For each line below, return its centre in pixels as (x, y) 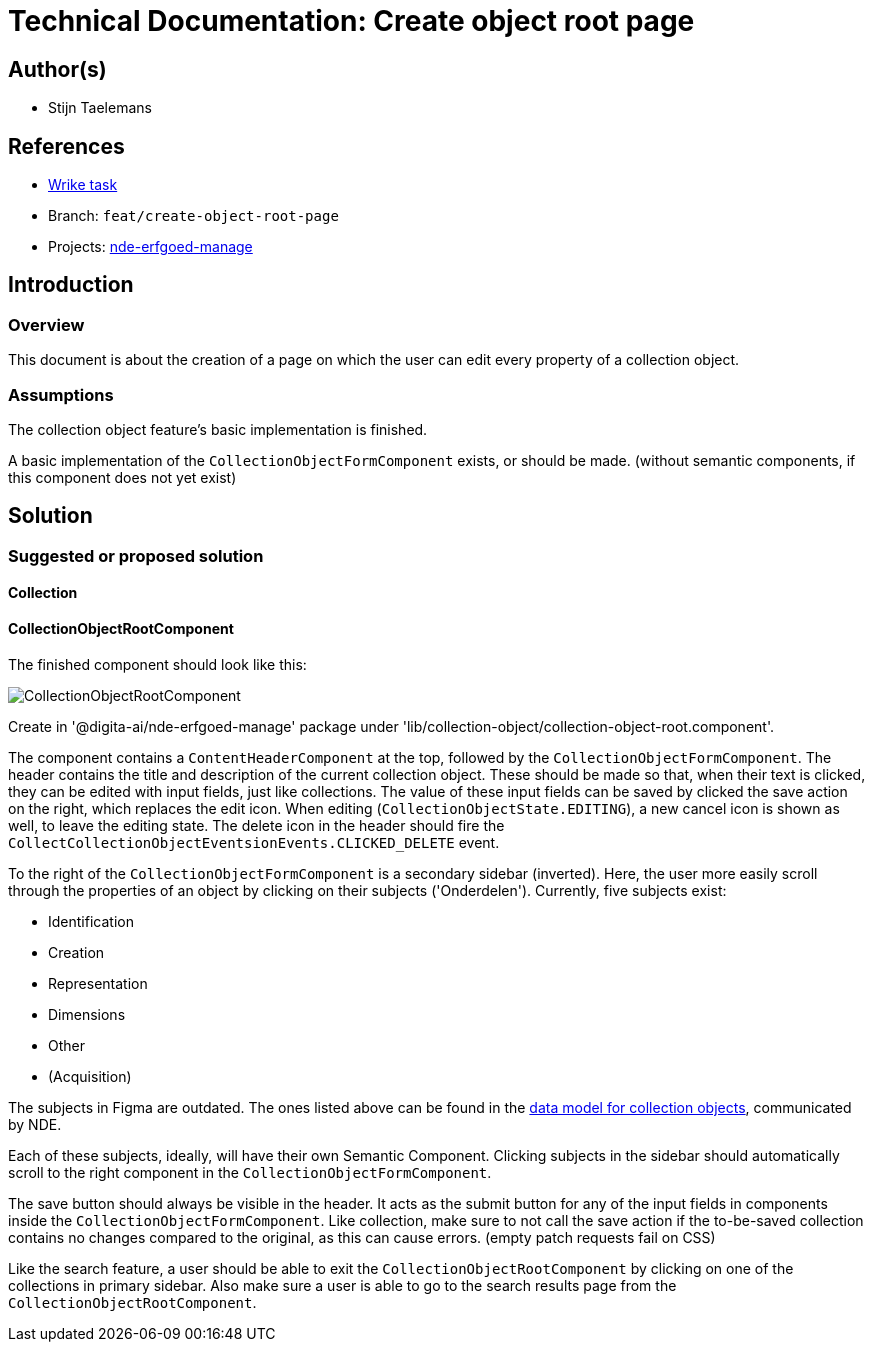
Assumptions (61, 394)
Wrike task (83, 185)
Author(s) (57, 69)
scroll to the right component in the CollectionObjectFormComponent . (250, 1172)
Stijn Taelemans (100, 108)
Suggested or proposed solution (136, 555)
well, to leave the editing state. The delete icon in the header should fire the (256, 825)
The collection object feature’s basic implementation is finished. (218, 429)
